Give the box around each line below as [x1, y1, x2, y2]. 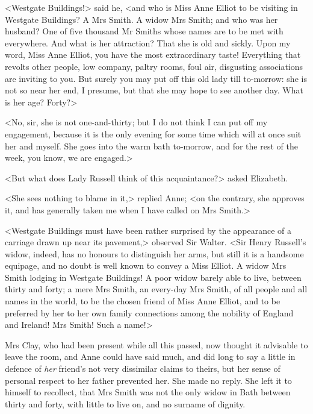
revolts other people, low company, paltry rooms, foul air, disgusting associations [5, 60, 303, 72]
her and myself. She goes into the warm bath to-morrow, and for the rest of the [5, 139, 298, 152]
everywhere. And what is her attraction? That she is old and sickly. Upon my [5, 36, 291, 49]
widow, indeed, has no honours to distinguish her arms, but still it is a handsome [5, 247, 304, 260]
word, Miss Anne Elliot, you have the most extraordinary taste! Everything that [5, 48, 301, 61]
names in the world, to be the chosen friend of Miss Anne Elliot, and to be [5, 295, 280, 307]
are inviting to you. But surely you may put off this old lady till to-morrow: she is [5, 72, 307, 84]
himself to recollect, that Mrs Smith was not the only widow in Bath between [5, 386, 291, 398]
